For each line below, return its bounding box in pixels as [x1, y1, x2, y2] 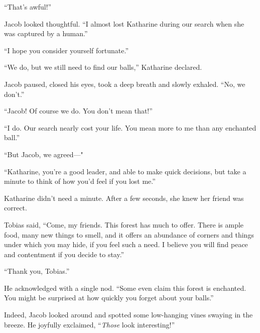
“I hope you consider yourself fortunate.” [4, 45, 129, 55]
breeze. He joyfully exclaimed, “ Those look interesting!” [4, 319, 175, 329]
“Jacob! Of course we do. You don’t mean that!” [4, 105, 153, 116]
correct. [4, 202, 27, 213]
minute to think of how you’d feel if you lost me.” [4, 176, 156, 186]
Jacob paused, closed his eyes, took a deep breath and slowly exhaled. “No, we [4, 78, 245, 89]
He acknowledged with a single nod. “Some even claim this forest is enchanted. [4, 282, 246, 293]
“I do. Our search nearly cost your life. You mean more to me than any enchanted [4, 122, 256, 133]
